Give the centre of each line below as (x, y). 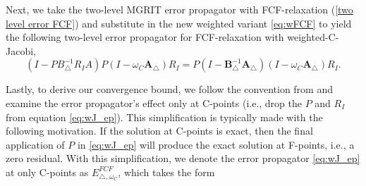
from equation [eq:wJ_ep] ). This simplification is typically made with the (164, 117)
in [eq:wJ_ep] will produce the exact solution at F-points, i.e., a (216, 144)
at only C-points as (47, 172)
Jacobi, (21, 50)
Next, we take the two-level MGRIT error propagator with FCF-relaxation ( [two (179, 9)
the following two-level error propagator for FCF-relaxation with (145, 37)
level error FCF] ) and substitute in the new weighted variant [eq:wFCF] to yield (179, 23)
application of (35, 144)
